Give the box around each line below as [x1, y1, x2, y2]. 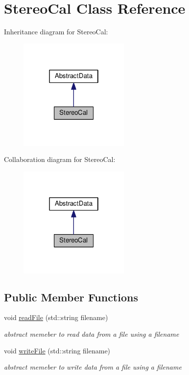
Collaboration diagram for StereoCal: [4, 154, 116, 164]
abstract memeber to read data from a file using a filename [4, 329, 179, 339]
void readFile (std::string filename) [4, 312, 108, 322]
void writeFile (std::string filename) [4, 345, 111, 355]
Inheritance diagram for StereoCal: [4, 27, 108, 37]
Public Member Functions [4, 289, 138, 304]
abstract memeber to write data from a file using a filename [4, 362, 182, 372]
